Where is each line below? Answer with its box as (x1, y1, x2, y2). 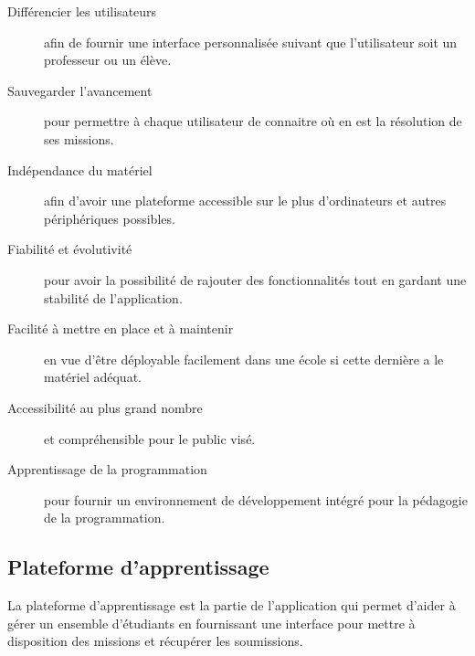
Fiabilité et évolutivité (7, 239, 132, 259)
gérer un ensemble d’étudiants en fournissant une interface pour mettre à (7, 613, 416, 632)
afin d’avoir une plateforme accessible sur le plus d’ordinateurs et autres (44, 191, 447, 210)
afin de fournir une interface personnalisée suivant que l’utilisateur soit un (44, 32, 458, 51)
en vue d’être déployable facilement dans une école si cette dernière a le (44, 349, 444, 368)
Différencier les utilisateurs (7, 2, 157, 20)
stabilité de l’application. (44, 288, 183, 307)
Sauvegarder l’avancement (7, 80, 153, 100)
